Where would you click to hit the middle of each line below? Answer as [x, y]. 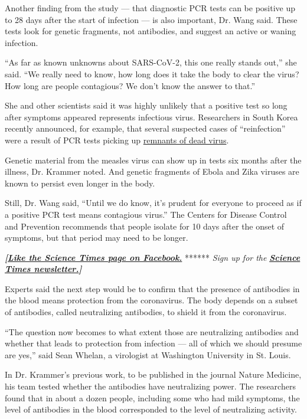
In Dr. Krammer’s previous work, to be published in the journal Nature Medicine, [153, 374]
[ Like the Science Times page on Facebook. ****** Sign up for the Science [153, 257]
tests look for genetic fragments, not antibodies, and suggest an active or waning [151, 31]
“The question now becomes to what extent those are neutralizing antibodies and [152, 331]
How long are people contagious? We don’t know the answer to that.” [130, 85]
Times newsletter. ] [43, 269]
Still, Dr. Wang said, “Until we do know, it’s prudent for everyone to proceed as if [153, 203]
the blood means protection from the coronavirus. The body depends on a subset [151, 300]
